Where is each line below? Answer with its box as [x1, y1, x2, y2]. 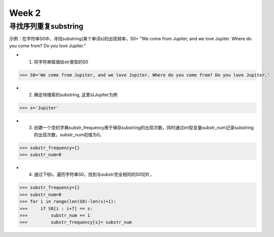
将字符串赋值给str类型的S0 [34, 59, 89, 64]
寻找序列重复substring [9, 22, 84, 31]
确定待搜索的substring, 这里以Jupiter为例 [34, 92, 118, 98]
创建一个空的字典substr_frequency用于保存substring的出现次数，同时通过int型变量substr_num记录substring [34, 124, 254, 131]
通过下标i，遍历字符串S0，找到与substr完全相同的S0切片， [34, 172, 154, 178]
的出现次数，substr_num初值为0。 [34, 131, 104, 137]
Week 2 [9, 7, 41, 18]
